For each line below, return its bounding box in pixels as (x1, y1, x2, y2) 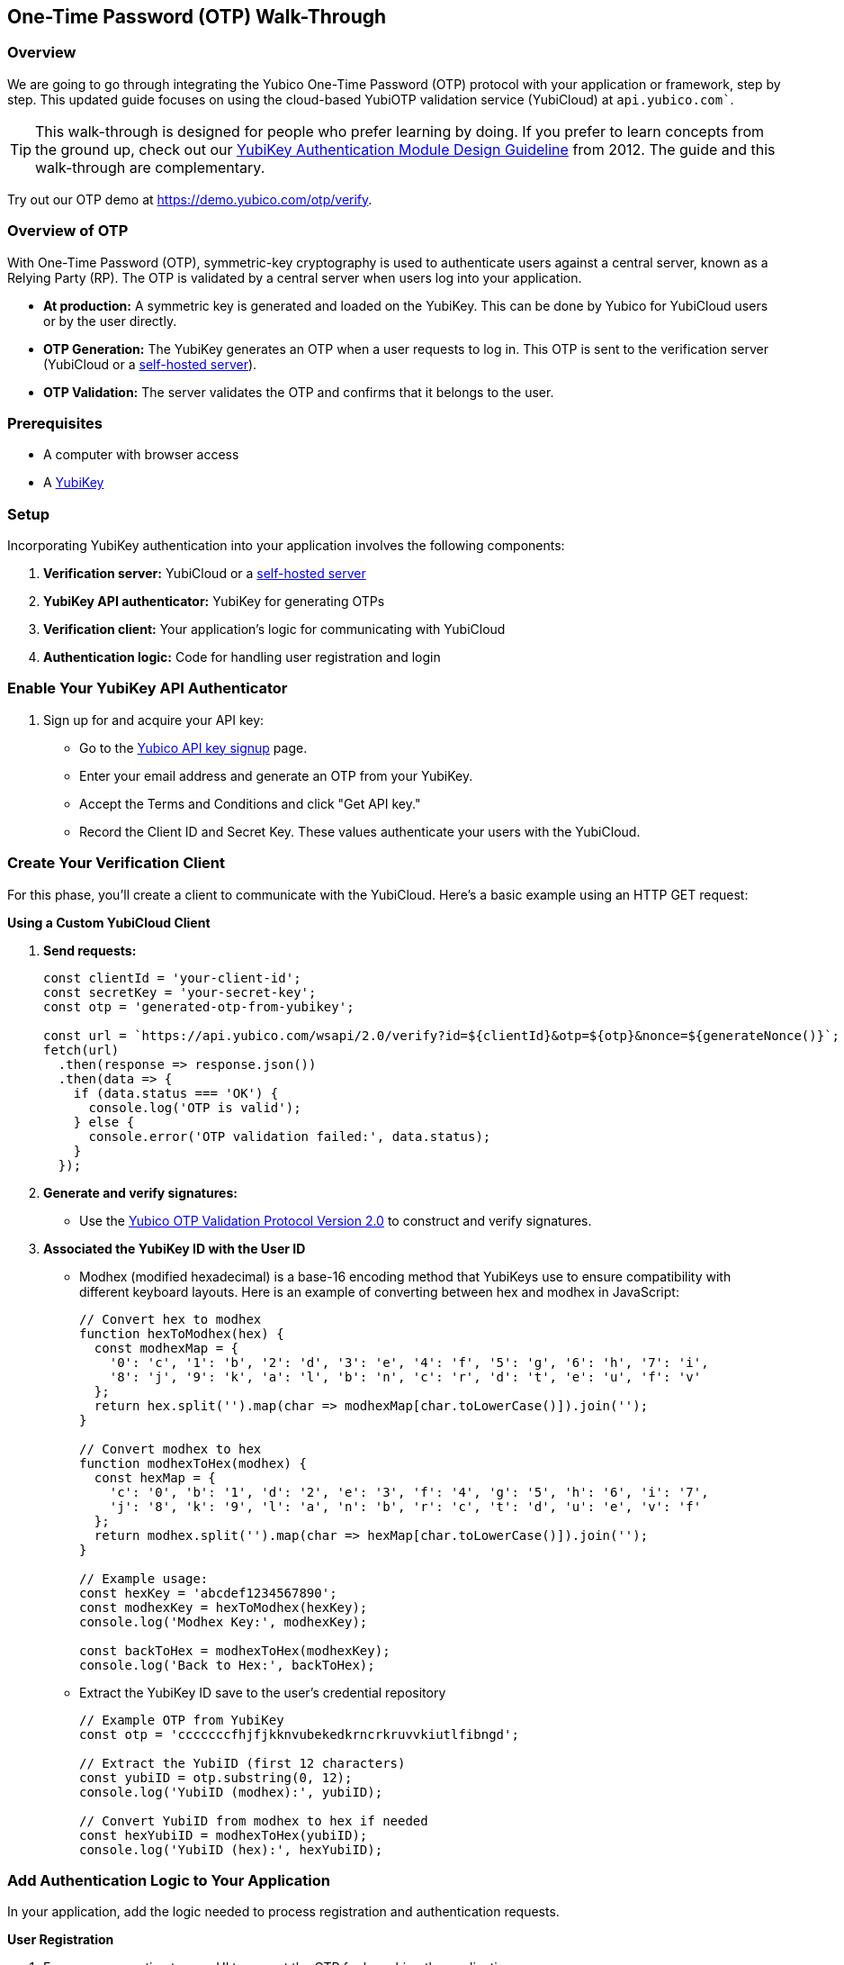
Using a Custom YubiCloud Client (7, 914, 211, 930)
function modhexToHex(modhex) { (79, 1455, 307, 1471)
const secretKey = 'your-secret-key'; (43, 984, 317, 1000)
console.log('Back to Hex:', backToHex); (79, 1657, 375, 1672)
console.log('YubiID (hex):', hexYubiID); (79, 1842, 383, 1857)
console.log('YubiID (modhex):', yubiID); (79, 1784, 383, 1799)
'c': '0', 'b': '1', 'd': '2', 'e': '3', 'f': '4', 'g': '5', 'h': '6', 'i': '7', (109, 1484, 709, 1499)
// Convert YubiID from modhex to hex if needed (79, 1813, 428, 1828)
